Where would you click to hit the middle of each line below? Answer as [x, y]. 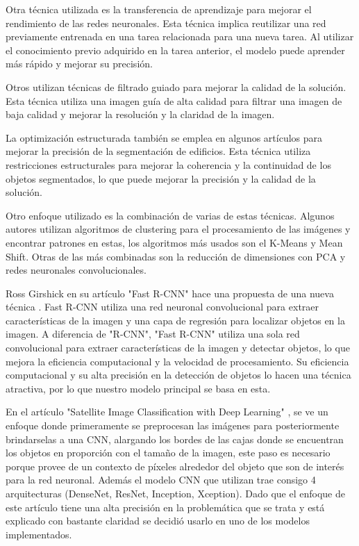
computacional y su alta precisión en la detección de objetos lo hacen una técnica [178, 375]
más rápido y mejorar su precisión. [79, 64]
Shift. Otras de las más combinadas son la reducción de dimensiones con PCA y [176, 256]
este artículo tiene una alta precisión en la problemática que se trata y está [165, 507]
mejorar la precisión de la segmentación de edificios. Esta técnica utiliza [158, 151]
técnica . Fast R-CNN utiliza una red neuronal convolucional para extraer [162, 307]
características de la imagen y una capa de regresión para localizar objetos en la [175, 320]
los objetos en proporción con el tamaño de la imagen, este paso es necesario [168, 453]
